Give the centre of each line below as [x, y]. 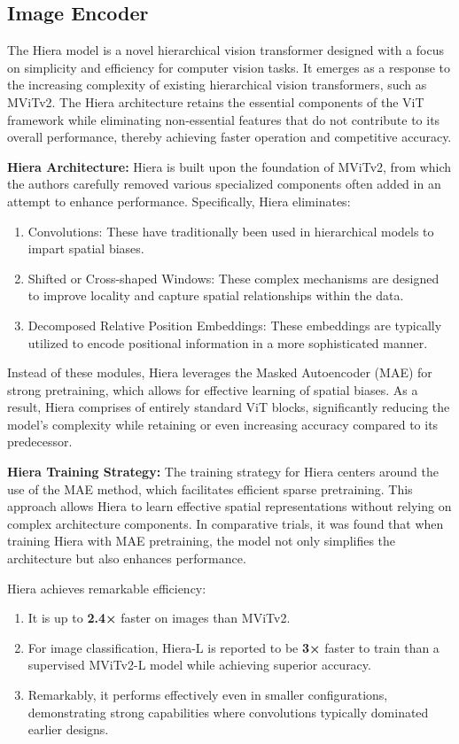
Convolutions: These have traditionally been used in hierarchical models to [231, 231]
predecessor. [40, 442]
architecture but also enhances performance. [127, 558]
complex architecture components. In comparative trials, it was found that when [226, 523]
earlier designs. [68, 729]
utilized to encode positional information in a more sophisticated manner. [228, 342]
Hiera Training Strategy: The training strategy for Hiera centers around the [223, 472]
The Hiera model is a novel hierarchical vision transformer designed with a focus [226, 50]
